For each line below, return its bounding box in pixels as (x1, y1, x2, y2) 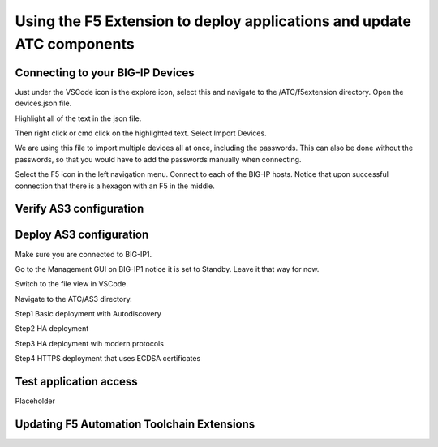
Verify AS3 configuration (15, 202, 144, 216)
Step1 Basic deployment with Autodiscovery (15, 309, 161, 319)
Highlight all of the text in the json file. (15, 114, 142, 123)
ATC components (15, 35, 135, 53)
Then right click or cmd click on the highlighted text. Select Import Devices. (15, 128, 267, 138)
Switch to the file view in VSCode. (15, 279, 129, 289)
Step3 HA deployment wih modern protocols (15, 338, 164, 348)
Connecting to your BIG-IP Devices (15, 66, 195, 80)
